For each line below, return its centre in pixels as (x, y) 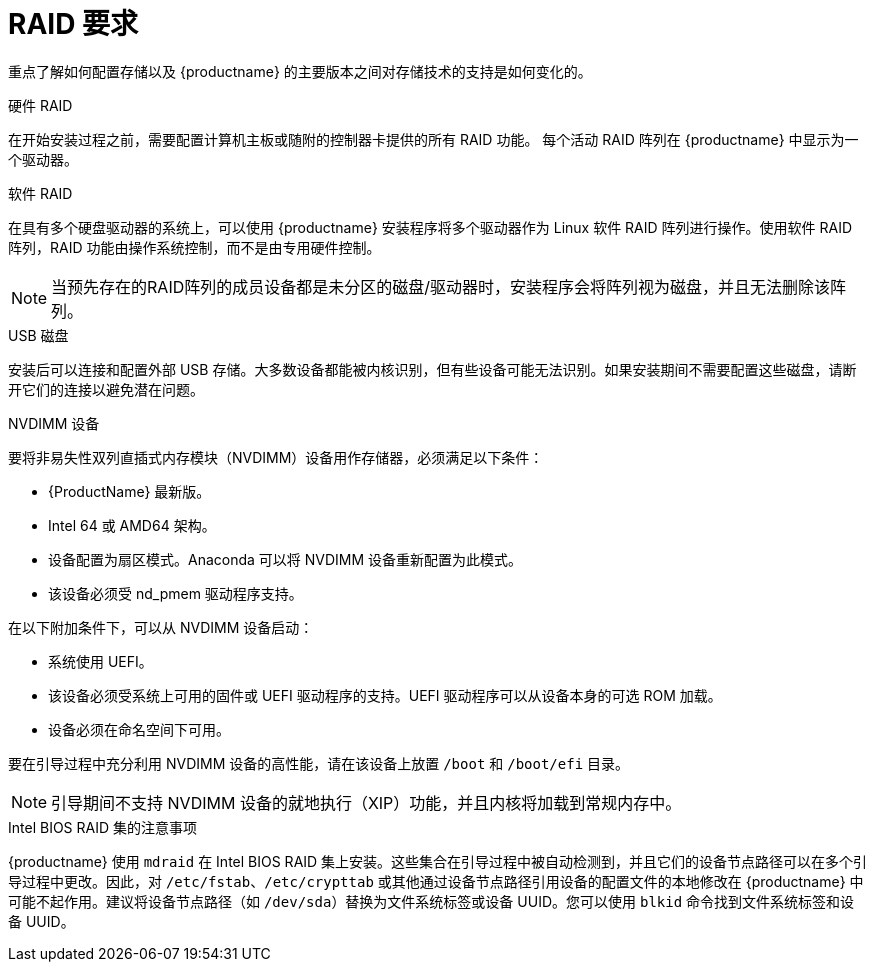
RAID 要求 (73, 24)
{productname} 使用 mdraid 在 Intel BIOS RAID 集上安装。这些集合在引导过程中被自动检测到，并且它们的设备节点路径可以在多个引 (438, 861)
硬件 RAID (40, 105)
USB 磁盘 (38, 335)
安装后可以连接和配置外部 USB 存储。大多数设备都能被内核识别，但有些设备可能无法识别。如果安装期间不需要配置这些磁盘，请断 (432, 369)
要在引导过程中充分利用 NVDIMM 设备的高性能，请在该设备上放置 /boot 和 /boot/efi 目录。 (319, 763)
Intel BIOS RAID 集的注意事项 (102, 827)
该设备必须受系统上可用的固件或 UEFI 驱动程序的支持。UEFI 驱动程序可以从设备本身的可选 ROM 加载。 (385, 695)
